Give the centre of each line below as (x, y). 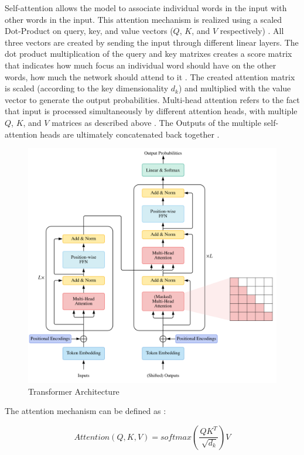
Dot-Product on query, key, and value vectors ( (89, 31)
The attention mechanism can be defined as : (86, 411)
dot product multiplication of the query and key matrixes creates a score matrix (148, 54)
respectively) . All (252, 31)
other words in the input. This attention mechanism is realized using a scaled (144, 19)
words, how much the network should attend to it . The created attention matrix (150, 76)
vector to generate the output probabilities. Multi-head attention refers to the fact (152, 99)
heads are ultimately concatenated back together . (130, 134)
